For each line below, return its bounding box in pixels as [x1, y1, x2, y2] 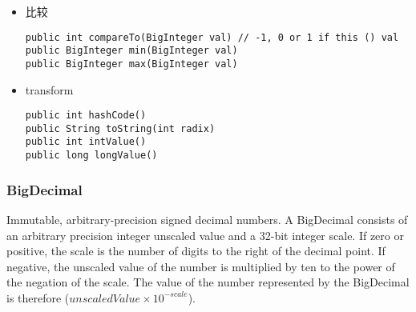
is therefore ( [6, 289, 70, 306]
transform [25, 81, 74, 98]
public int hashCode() [25, 110, 147, 122]
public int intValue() [25, 136, 147, 148]
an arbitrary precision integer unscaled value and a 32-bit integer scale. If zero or [6, 226, 404, 243]
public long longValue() [25, 150, 158, 162]
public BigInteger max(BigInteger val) [25, 58, 238, 70]
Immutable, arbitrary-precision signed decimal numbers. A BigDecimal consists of [6, 211, 408, 227]
